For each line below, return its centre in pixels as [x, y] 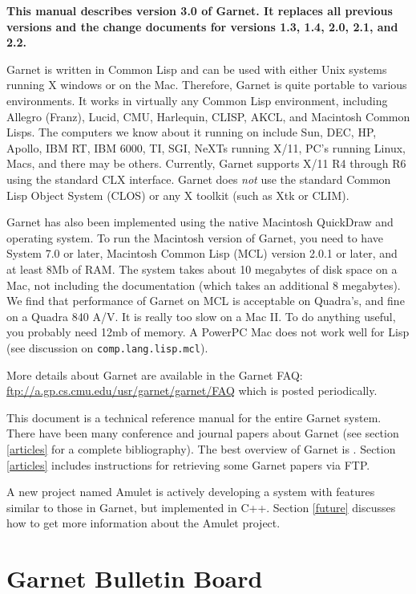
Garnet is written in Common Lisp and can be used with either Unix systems [197, 69]
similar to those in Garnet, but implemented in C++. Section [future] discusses [201, 507]
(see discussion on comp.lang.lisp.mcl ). [107, 347]
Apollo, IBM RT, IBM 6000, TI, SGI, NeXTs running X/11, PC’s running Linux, [206, 147]
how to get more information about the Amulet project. [143, 523]
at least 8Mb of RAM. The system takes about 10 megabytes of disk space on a [202, 269]
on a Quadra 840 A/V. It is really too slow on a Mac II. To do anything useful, [201, 316]
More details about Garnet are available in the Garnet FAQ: [155, 374]
